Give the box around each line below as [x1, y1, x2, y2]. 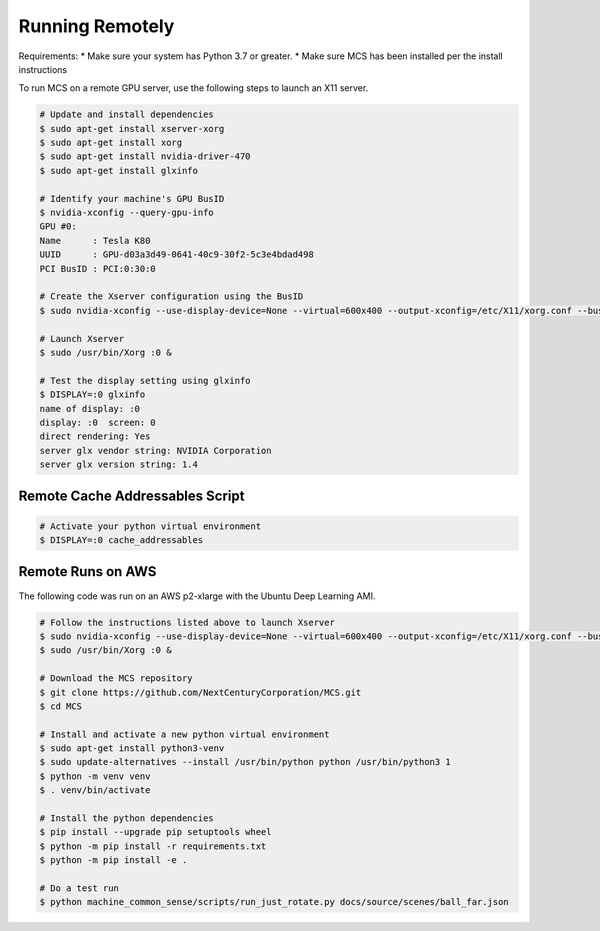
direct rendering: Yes [39, 431, 151, 442]
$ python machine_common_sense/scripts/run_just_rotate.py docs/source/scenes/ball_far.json [39, 896, 509, 908]
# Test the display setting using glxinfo [39, 375, 251, 386]
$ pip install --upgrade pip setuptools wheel [39, 826, 272, 838]
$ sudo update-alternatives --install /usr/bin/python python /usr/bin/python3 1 [39, 756, 452, 768]
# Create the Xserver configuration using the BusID [39, 291, 304, 302]
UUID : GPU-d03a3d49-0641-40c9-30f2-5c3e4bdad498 [39, 249, 314, 260]
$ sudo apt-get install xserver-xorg [39, 123, 225, 134]
